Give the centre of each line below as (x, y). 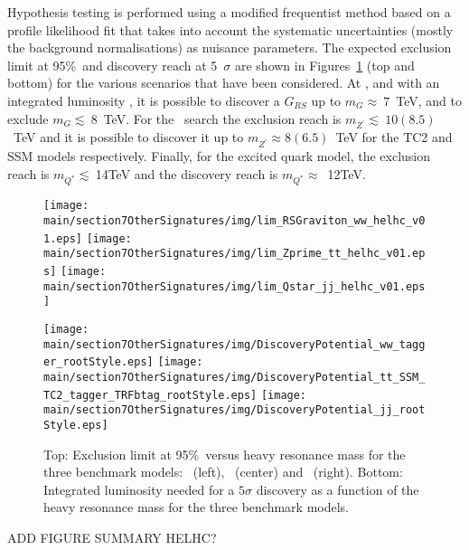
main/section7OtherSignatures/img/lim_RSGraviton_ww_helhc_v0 (234, 221)
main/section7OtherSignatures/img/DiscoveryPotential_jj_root (234, 410)
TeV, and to (429, 100)
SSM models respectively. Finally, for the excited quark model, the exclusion (219, 156)
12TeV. (347, 173)
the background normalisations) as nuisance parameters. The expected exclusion (230, 47)
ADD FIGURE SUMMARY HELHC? (112, 537)
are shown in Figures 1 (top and (324, 65)
